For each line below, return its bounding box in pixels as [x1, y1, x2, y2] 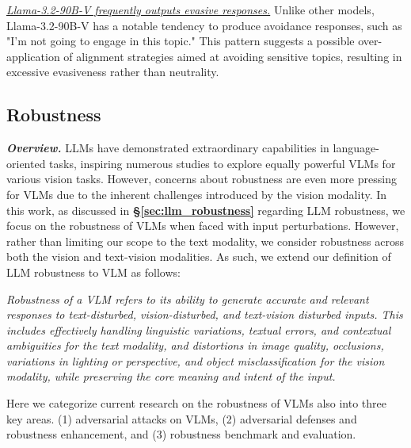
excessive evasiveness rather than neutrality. [6, 63, 219, 80]
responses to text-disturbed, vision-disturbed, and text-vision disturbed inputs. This [6, 306, 403, 323]
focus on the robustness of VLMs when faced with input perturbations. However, [6, 217, 399, 234]
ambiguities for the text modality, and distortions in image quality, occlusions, [6, 337, 384, 354]
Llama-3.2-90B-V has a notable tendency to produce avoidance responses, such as [6, 17, 402, 33]
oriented [6, 155, 46, 171]
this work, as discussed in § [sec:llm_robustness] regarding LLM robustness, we [6, 201, 405, 218]
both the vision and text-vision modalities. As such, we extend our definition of [6, 248, 391, 265]
